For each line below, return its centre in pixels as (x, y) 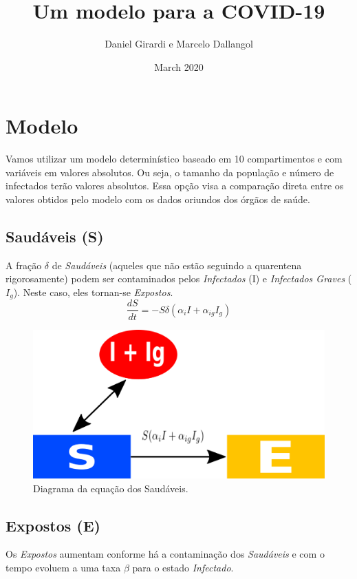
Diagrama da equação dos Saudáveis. (111, 488)
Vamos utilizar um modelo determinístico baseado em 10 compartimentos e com (174, 159)
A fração (24, 265)
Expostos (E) (53, 525)
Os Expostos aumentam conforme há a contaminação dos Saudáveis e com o (165, 554)
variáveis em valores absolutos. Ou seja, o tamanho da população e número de (170, 172)
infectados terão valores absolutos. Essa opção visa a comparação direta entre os (175, 186)
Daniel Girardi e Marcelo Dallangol (179, 44)
